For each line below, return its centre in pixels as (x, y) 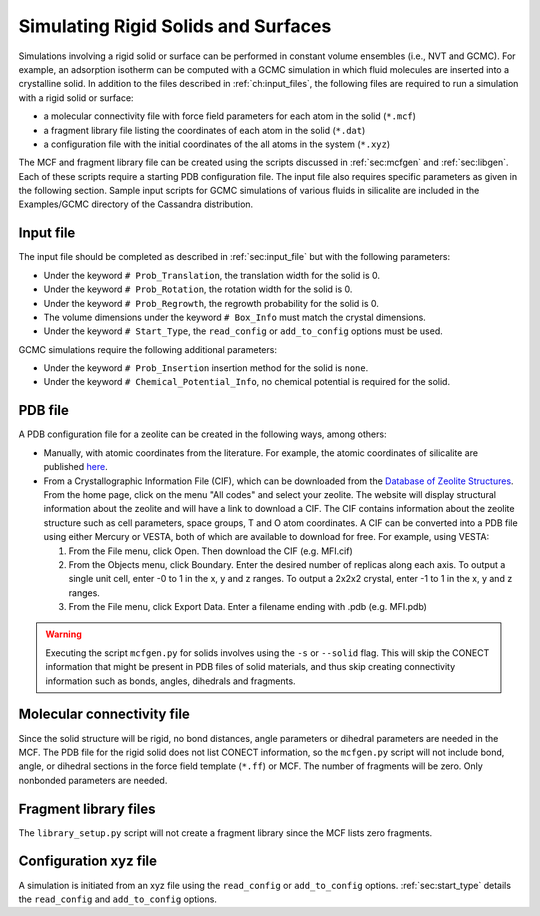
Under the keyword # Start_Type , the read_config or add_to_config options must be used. (243, 331)
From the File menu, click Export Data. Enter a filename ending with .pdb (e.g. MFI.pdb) (247, 607)
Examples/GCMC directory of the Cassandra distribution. (136, 204)
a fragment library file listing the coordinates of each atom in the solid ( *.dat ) (204, 130)
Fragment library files (87, 808)
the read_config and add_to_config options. (117, 899)
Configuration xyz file (88, 861)
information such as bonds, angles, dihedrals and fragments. (170, 681)
